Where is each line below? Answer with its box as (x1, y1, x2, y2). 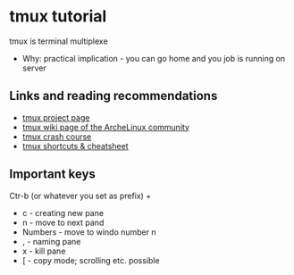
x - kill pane (21, 246, 66, 256)
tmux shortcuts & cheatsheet (21, 140, 129, 151)
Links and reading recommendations (9, 88, 218, 104)
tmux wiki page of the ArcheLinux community (21, 121, 190, 132)
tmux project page (21, 112, 90, 122)
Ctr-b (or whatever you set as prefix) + (9, 190, 152, 201)
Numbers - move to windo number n (21, 226, 156, 237)
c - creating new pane (21, 207, 105, 218)
